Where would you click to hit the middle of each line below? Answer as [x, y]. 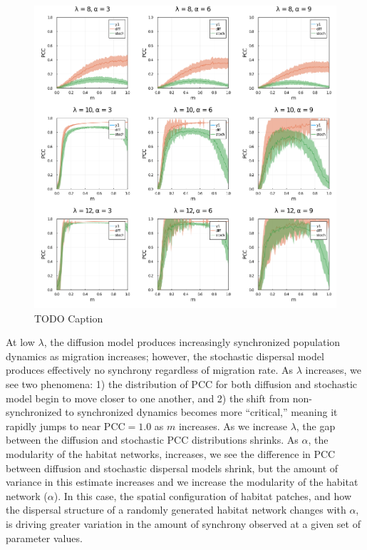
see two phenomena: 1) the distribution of [97, 383]
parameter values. [44, 538]
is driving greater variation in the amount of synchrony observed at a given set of [183, 523]
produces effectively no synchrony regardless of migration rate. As [150, 370]
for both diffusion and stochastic [286, 383]
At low [20, 342]
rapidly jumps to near [53, 426]
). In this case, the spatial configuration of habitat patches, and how [202, 495]
